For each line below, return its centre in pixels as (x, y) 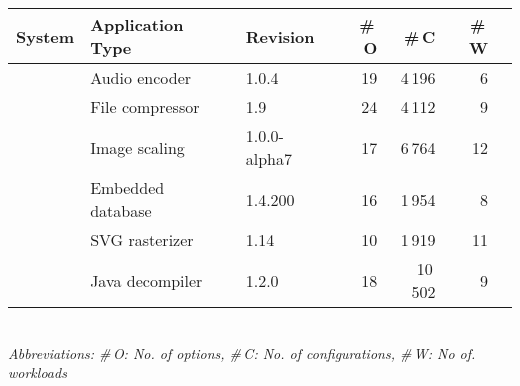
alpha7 (268, 158)
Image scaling (137, 147)
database (121, 210)
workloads (37, 372)
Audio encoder (141, 77)
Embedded (127, 187)
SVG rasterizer (142, 239)
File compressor (145, 106)
